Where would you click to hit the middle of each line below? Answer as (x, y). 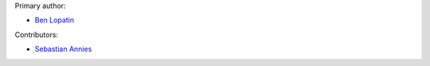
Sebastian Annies (63, 49)
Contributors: (37, 35)
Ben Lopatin (55, 20)
